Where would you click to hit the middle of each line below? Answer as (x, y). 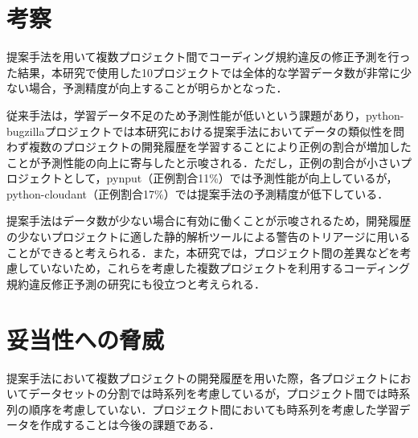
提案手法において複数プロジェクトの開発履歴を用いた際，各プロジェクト (198, 377)
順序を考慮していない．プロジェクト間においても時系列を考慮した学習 (214, 409)
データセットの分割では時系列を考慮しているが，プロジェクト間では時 (214, 393)
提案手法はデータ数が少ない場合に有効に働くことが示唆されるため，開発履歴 (209, 221)
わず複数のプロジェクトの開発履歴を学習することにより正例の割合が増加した (209, 147)
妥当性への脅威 (86, 339)
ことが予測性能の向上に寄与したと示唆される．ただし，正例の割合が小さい (203, 162)
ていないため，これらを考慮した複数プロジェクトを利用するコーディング (219, 268)
